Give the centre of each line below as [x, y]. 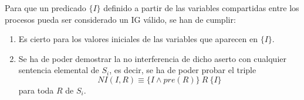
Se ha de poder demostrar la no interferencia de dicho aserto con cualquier [152, 58]
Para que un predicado [45, 8]
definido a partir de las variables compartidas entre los [201, 8]
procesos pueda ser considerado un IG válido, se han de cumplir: [120, 19]
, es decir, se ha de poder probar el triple [183, 70]
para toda [36, 90]
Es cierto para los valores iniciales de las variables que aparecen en [138, 39]
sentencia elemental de [59, 70]
